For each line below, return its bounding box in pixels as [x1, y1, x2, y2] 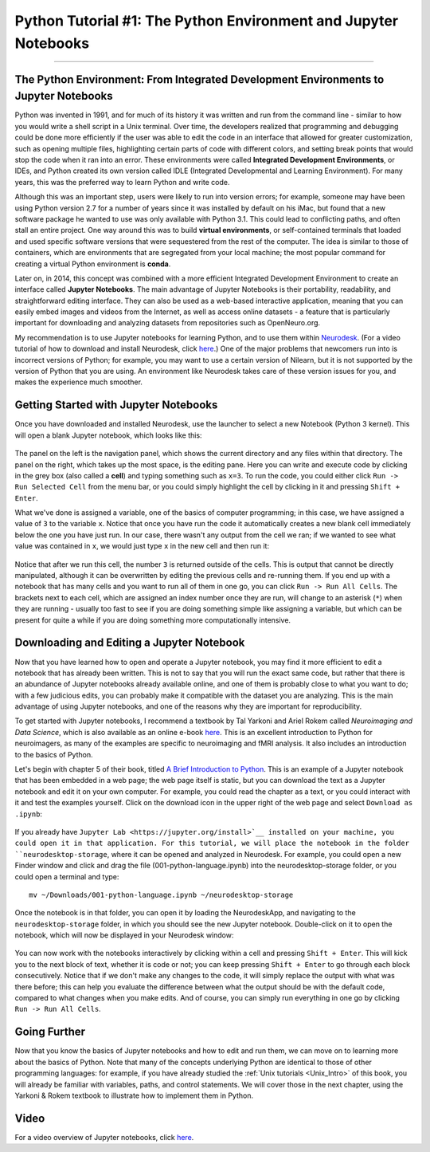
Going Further [14, 1025, 86, 1039]
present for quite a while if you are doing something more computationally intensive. [14, 615, 291, 625]
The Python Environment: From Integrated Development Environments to [14, 73, 385, 86]
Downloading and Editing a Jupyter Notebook [14, 636, 245, 650]
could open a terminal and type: [14, 871, 119, 881]
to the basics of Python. [14, 749, 93, 759]
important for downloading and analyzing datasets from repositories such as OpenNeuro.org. [14, 318, 321, 328]
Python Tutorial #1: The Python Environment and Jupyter [14, 12, 398, 29]
